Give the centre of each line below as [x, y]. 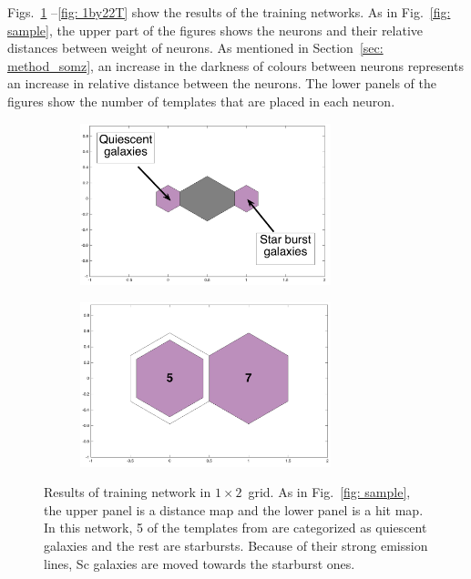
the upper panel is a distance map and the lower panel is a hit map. [234, 509]
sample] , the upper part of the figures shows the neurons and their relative [215, 30]
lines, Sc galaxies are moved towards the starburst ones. [200, 563]
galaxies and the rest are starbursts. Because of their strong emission [236, 546]
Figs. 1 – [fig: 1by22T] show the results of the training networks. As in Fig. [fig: [229, 12]
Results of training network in [128, 492]
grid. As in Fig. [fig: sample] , [329, 492]
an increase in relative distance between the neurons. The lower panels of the [222, 83]
